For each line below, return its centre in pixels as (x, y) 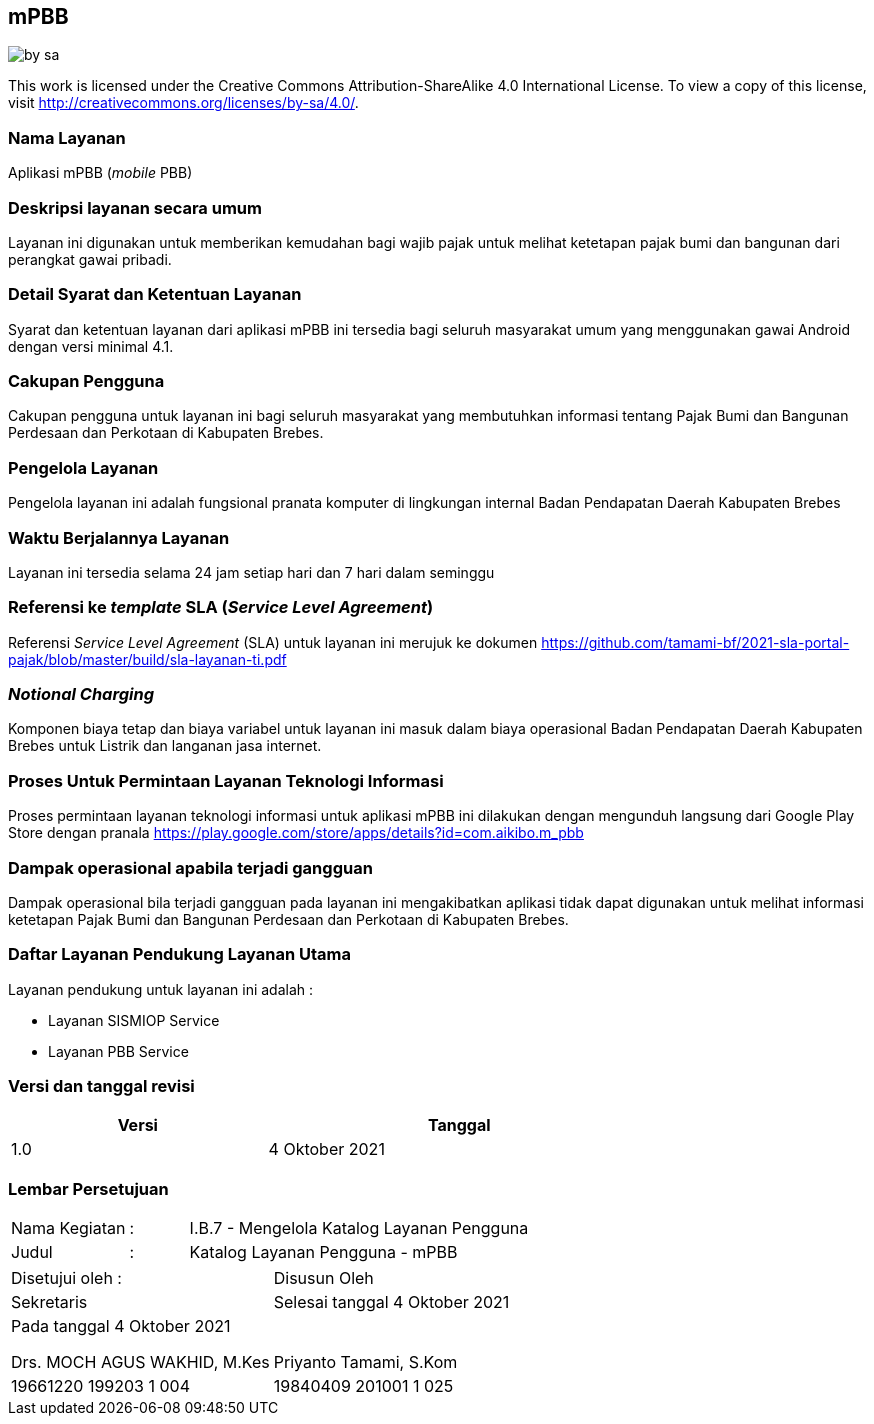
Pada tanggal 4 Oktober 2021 (121, 1326)
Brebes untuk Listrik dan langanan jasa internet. (165, 746)
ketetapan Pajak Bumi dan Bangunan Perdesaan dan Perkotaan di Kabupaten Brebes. (288, 919)
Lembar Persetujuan (88, 1188)
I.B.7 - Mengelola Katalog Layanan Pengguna (359, 1228)
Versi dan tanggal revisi (101, 1086)
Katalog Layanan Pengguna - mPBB (323, 1252)
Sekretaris (49, 1302)
